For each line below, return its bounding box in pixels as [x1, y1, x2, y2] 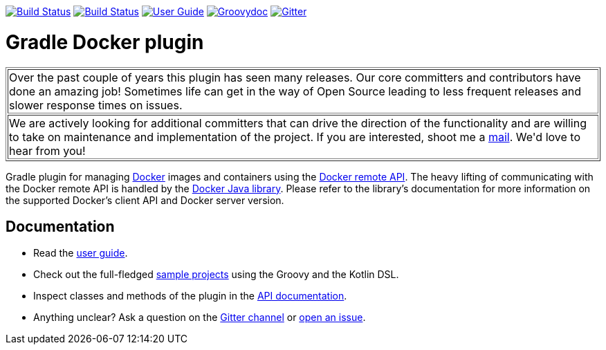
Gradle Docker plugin [6, 30, 204, 54]
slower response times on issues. [9, 98, 183, 112]
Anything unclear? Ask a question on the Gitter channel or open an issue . [33, 311, 366, 324]
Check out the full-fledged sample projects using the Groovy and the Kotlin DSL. [33, 268, 399, 281]
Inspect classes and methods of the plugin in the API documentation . [33, 290, 347, 302]
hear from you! [9, 143, 86, 158]
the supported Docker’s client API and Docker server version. [6, 194, 284, 206]
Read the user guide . [33, 247, 128, 259]
